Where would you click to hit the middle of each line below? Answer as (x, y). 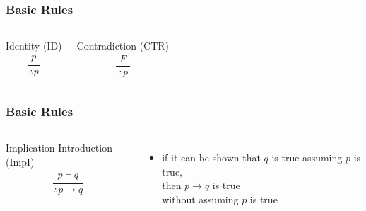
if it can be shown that (211, 158)
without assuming (200, 199)
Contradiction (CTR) (123, 46)
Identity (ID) (34, 46)
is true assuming (307, 158)
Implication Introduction (59, 148)
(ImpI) (20, 161)
